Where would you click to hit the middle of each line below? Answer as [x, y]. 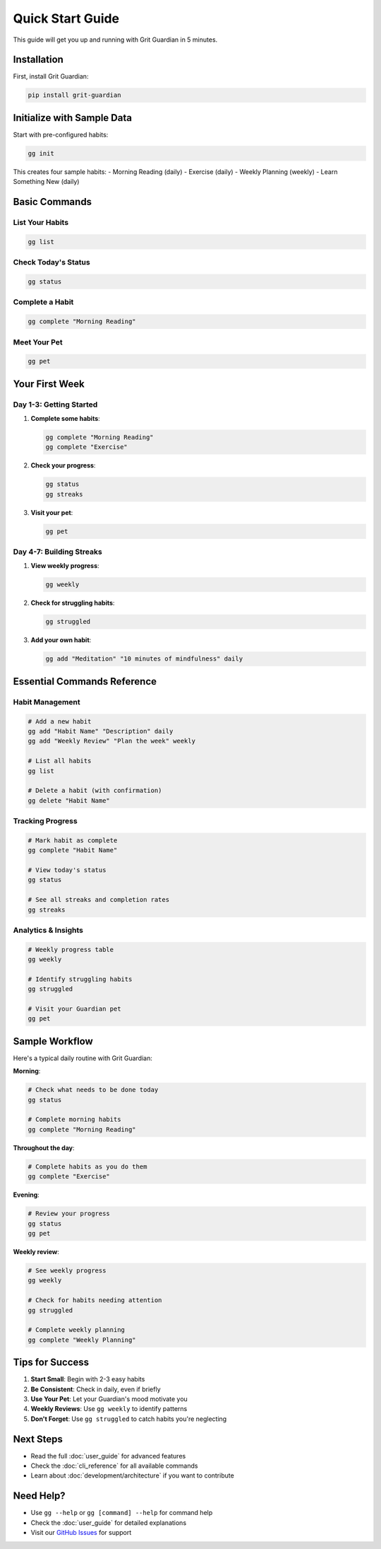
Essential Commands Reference [85, 681]
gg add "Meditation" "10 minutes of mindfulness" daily [144, 659]
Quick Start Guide [66, 18]
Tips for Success [51, 1363]
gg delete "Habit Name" [69, 800]
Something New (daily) [46, 182]
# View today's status [67, 870]
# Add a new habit [60, 721]
